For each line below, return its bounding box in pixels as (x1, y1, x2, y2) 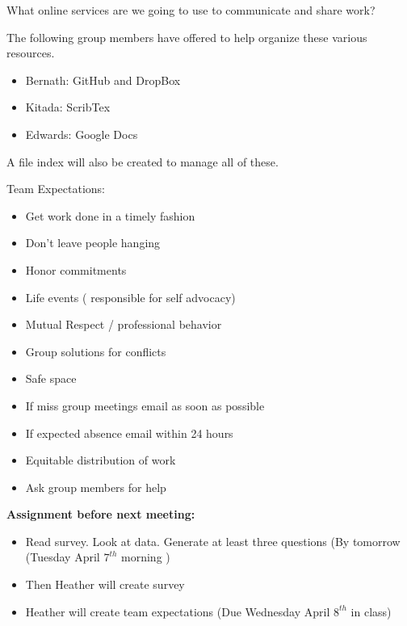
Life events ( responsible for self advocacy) (25, 288, 236, 305)
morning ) (121, 548, 170, 565)
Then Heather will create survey (25, 576, 185, 593)
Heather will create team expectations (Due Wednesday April (25, 603, 330, 620)
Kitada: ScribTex (25, 99, 111, 116)
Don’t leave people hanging (25, 234, 161, 251)
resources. (6, 44, 55, 61)
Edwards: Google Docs (25, 125, 138, 142)
